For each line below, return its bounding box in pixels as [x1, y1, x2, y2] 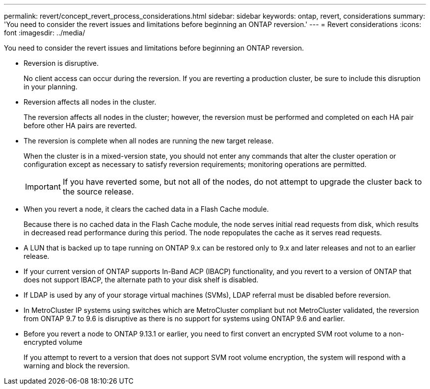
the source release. [62, 187, 134, 196]
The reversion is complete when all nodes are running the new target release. [24, 137, 274, 145]
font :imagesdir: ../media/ [4, 28, 85, 37]
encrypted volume [24, 338, 82, 346]
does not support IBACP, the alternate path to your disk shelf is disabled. [24, 276, 259, 284]
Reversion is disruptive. [24, 59, 99, 67]
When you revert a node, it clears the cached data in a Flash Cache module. [24, 205, 269, 213]
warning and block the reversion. [24, 361, 130, 370]
